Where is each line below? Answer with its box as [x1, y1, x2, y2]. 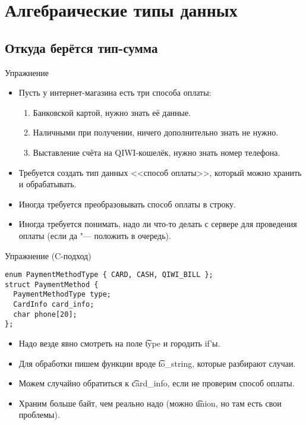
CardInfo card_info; [13, 300, 94, 309]
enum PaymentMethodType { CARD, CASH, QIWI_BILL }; [5, 270, 213, 279]
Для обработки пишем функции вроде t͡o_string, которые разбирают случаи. [18, 357, 296, 369]
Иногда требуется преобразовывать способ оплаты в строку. [18, 197, 236, 210]
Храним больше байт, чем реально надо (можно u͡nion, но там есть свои [18, 396, 282, 409]
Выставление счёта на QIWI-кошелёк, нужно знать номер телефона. [33, 146, 280, 158]
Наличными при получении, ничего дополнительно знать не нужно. [33, 126, 279, 138]
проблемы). [18, 408, 60, 421]
